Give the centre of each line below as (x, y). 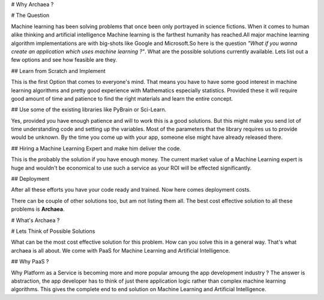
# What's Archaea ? (35, 220)
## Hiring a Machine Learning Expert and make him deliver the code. (96, 148)
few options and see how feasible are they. (64, 60)
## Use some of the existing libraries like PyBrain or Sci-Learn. (89, 110)
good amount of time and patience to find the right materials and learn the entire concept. (122, 98)
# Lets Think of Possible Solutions (53, 231)
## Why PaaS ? (30, 262)
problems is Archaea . (38, 209)
